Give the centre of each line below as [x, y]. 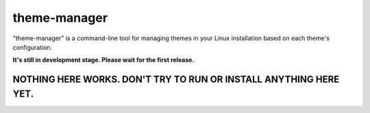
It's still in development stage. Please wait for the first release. [103, 60]
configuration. [33, 47]
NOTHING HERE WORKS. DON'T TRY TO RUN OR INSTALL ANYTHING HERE [176, 79]
